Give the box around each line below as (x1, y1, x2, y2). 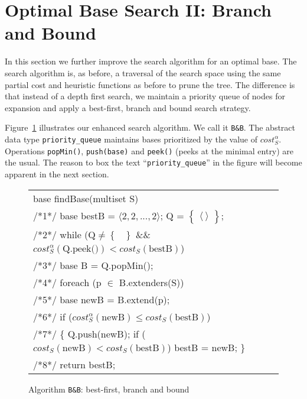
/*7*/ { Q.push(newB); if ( (33, 326, 146, 340)
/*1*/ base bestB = (33, 208, 116, 222)
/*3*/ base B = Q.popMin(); (33, 258, 153, 272)
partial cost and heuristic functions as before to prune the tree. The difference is (5, 78, 295, 90)
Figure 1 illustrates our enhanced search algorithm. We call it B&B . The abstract (5, 121, 296, 134)
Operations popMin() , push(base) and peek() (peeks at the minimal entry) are (5, 144, 294, 157)
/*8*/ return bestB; (33, 357, 116, 371)
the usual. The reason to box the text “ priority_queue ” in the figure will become (5, 156, 302, 168)
